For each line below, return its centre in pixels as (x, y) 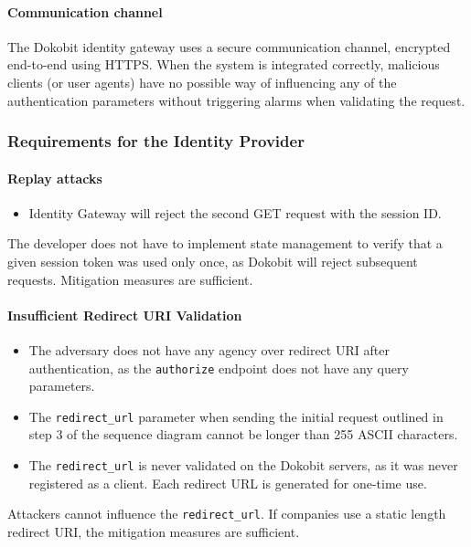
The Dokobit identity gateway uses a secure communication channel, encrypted (229, 46)
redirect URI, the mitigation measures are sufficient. (154, 531)
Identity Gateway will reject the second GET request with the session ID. (235, 212)
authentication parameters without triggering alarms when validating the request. (236, 100)
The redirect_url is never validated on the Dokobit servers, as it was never (243, 465)
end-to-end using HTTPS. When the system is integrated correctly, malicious (224, 64)
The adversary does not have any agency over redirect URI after (209, 349)
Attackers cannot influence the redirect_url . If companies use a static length (227, 514)
